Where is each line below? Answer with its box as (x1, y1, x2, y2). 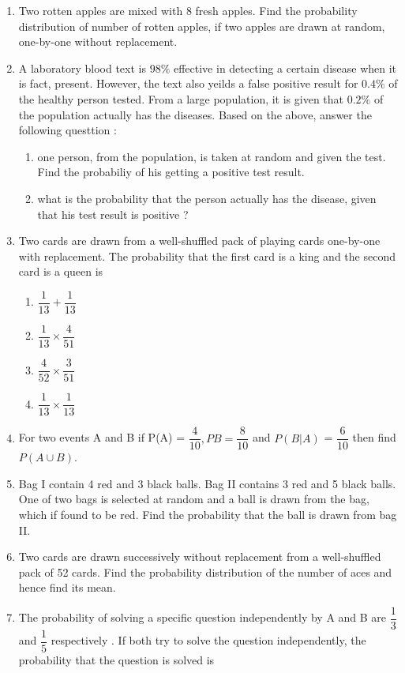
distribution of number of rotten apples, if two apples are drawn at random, (18, 17, 385, 34)
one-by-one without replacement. (18, 33, 178, 50)
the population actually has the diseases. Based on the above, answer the (18, 106, 372, 122)
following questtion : (18, 122, 117, 138)
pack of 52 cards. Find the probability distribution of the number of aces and (18, 563, 392, 580)
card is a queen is (18, 263, 103, 280)
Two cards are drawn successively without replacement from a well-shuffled (18, 548, 381, 565)
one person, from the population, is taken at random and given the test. (37, 148, 386, 164)
